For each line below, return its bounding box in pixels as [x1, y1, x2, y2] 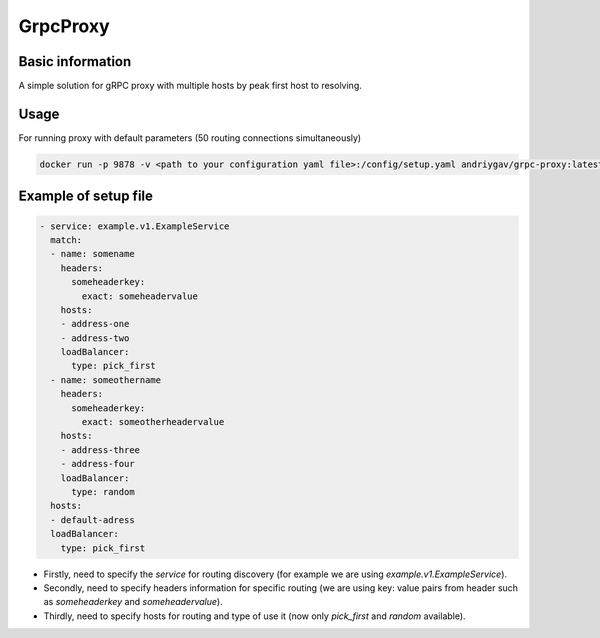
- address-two [60, 332, 130, 344]
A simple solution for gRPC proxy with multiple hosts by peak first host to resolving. [18, 80, 362, 92]
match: [50, 234, 83, 245]
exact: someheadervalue [81, 290, 199, 302]
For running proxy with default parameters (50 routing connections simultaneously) [18, 131, 362, 144]
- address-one [60, 318, 130, 330]
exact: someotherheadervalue [81, 416, 225, 428]
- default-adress [50, 514, 135, 525]
